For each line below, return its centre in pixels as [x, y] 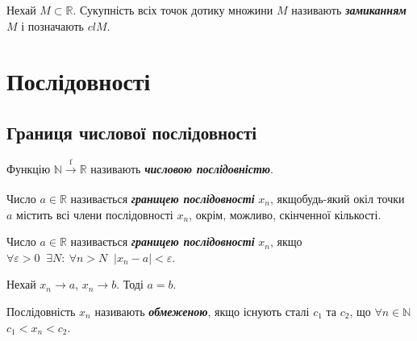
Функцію [29, 168]
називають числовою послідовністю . [182, 168]
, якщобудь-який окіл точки [337, 198]
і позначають [53, 25]
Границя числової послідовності [132, 132]
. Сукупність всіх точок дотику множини [173, 10]
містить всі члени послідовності [95, 214]
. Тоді [130, 284]
